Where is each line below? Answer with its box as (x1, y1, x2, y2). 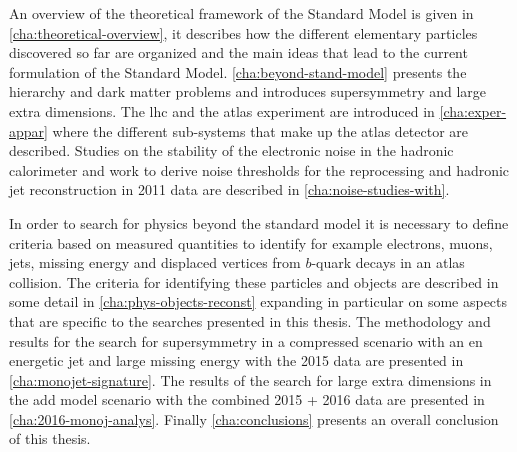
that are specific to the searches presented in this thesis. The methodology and (9, 310, 491, 331)
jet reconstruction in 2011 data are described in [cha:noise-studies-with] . (9, 179, 450, 200)
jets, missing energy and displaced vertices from (9, 252, 301, 273)
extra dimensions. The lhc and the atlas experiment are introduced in (9, 100, 435, 121)
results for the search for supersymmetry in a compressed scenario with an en (9, 330, 483, 351)
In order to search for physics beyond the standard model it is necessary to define (9, 212, 509, 233)
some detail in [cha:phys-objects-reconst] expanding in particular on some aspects (9, 291, 508, 312)
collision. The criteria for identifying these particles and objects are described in (9, 271, 499, 292)
